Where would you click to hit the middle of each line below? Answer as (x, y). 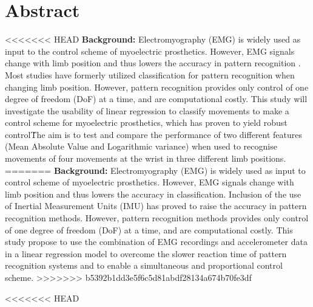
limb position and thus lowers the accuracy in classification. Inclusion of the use (153, 194)
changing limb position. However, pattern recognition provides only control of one (157, 87)
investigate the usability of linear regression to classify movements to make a (147, 110)
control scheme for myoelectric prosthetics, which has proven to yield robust (146, 122)
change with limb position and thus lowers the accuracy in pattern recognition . (153, 63)
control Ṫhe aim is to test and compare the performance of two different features (154, 134)
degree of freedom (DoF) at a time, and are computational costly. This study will (156, 99)
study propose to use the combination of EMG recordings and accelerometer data (156, 242)
